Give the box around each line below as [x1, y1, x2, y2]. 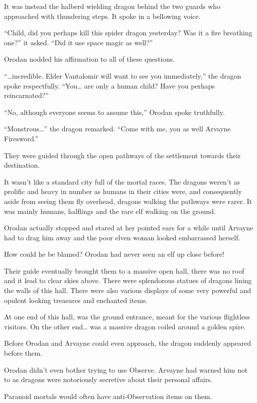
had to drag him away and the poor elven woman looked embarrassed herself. [4, 232, 241, 242]
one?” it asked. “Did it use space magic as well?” [4, 37, 153, 47]
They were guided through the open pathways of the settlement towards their [4, 150, 241, 160]
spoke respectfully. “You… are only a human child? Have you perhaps [4, 80, 215, 91]
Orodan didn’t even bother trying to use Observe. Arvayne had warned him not [4, 364, 248, 375]
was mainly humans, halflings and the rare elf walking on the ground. [4, 205, 216, 216]
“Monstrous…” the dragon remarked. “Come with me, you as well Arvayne [4, 123, 231, 134]
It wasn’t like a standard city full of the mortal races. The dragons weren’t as [4, 176, 240, 187]
